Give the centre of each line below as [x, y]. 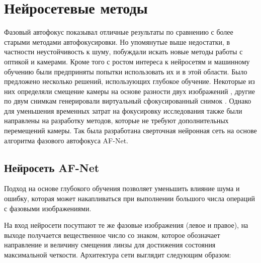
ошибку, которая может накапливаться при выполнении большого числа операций [130, 198]
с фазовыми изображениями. [48, 208]
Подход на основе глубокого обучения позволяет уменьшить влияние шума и [122, 188]
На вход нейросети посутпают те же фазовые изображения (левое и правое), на [126, 225]
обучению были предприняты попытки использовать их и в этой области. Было [126, 71]
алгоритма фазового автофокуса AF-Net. [66, 140]
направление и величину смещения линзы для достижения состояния [110, 245]
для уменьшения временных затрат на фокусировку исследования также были [123, 110]
